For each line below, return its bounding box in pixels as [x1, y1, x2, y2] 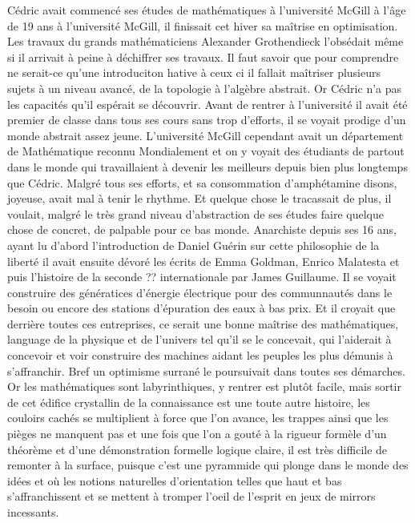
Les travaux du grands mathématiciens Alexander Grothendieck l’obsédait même [7, 33, 404, 50]
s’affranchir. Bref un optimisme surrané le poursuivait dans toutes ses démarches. [7, 362, 405, 379]
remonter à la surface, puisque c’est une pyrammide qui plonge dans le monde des [7, 457, 409, 473]
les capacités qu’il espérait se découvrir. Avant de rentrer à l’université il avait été [7, 95, 408, 112]
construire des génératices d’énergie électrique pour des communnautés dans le [7, 284, 393, 300]
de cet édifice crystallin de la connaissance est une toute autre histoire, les [7, 393, 370, 410]
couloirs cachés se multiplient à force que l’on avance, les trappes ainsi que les [7, 409, 389, 426]
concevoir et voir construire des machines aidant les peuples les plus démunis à [7, 347, 393, 364]
